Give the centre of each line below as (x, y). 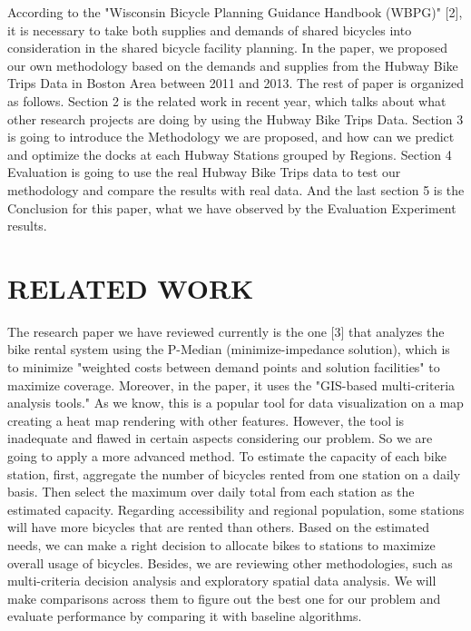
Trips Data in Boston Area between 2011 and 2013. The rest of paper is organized (235, 83)
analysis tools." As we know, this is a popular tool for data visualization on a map (235, 403)
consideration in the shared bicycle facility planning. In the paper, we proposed (227, 48)
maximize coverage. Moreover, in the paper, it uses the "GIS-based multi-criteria (231, 385)
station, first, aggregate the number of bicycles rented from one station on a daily (234, 473)
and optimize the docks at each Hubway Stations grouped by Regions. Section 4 (230, 154)
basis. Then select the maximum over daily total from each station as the (211, 492)
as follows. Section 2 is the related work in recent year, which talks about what (227, 100)
